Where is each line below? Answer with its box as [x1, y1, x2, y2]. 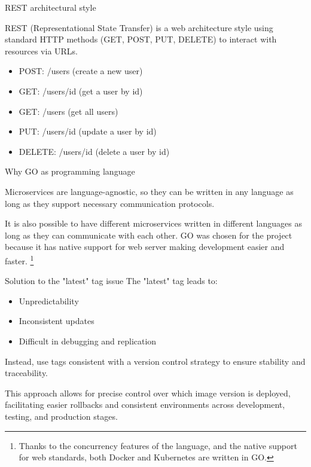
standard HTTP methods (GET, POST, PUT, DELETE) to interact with [5, 33, 277, 45]
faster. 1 [5, 252, 34, 267]
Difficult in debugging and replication [19, 334, 157, 347]
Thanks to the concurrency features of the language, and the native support [19, 439, 297, 451]
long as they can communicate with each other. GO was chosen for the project [5, 228, 292, 241]
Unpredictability [19, 294, 79, 307]
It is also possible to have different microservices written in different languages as [5, 217, 302, 230]
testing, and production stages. [5, 410, 118, 422]
